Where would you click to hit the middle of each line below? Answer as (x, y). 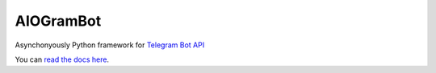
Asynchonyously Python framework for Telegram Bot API (110, 45)
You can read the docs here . (62, 59)
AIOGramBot (58, 21)
